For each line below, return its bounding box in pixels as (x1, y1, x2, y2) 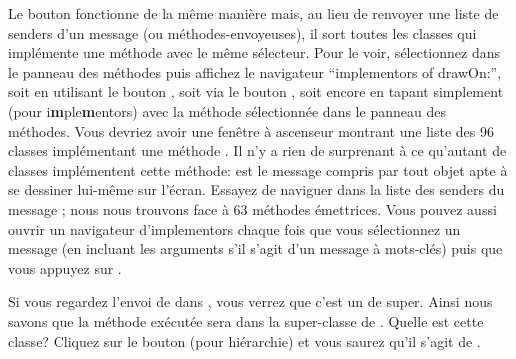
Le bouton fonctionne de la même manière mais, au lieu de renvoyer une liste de (8, 3, 499, 23)
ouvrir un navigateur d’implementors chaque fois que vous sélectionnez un (8, 218, 461, 239)
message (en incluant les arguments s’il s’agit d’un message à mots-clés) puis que (8, 238, 503, 259)
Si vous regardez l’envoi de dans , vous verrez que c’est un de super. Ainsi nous (8, 291, 493, 312)
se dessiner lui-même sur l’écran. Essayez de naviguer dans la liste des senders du (8, 179, 505, 200)
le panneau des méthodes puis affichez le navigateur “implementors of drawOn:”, (8, 61, 502, 82)
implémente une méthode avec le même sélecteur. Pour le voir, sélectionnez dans (8, 42, 500, 63)
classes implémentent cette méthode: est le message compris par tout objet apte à (8, 159, 508, 180)
